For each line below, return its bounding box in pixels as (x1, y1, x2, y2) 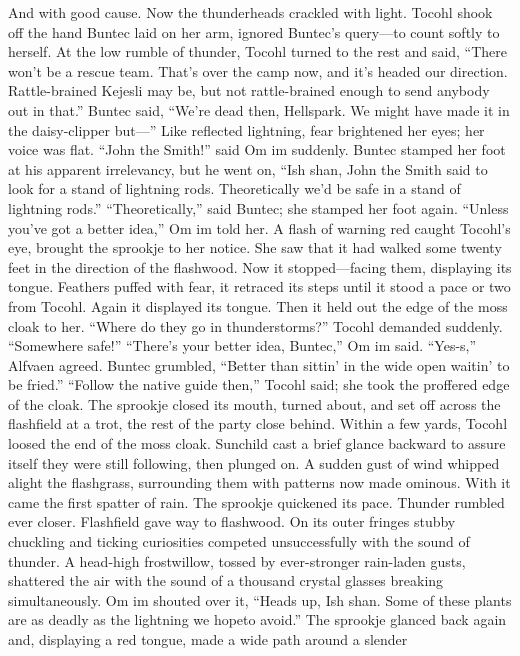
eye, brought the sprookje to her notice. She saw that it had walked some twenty (8, 237, 502, 258)
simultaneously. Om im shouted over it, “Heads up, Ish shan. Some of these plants (8, 589, 512, 610)
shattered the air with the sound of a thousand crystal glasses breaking (8, 570, 444, 591)
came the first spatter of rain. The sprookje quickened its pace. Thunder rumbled (8, 491, 505, 512)
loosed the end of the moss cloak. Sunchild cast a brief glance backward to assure (8, 433, 506, 454)
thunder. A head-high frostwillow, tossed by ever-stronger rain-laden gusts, (8, 550, 466, 571)
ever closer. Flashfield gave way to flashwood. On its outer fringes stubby (8, 511, 456, 532)
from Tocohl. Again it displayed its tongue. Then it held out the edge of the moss (8, 295, 508, 316)
